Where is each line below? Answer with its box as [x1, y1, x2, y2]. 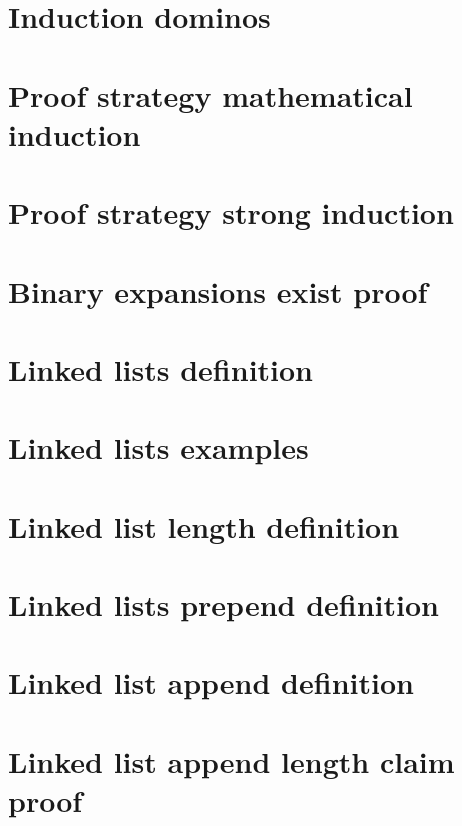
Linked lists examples [8, 427, 309, 468]
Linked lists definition [8, 348, 314, 389]
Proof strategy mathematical [8, 74, 413, 115]
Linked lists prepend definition [8, 584, 439, 624]
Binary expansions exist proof [8, 270, 428, 311]
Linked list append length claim [8, 740, 455, 781]
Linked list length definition [8, 505, 400, 546]
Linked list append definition [8, 662, 414, 703]
